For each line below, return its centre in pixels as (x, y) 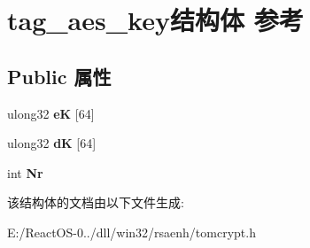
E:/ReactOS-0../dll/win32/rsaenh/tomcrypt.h (132, 232)
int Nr (25, 172)
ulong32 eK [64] (51, 113)
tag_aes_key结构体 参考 (155, 20)
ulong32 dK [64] (52, 143)
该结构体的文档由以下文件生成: (96, 202)
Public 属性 (59, 76)
